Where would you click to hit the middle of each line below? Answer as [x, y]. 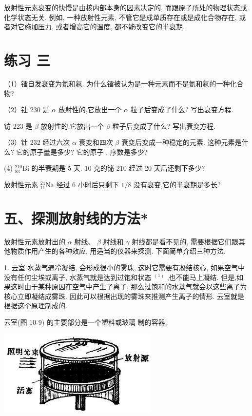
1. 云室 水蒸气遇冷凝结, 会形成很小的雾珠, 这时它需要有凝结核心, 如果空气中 [124, 267]
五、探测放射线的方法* [76, 218]
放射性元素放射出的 [35, 241]
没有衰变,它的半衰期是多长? [177, 185]
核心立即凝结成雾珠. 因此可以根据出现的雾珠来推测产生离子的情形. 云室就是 [124, 296]
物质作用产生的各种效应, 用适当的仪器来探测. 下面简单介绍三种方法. [118, 251]
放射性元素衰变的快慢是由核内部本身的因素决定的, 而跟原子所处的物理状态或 [126, 7]
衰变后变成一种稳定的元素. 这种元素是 [181, 142]
